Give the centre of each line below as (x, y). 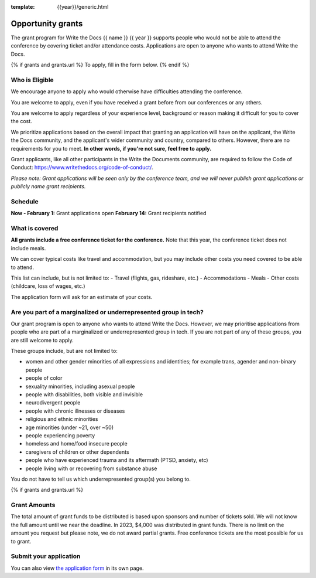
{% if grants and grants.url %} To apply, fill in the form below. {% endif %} (100, 65)
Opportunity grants (47, 23)
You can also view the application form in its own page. (77, 568)
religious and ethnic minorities (62, 419)
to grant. (21, 541)
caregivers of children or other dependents (77, 452)
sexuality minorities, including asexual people (80, 386)
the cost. (21, 121)
